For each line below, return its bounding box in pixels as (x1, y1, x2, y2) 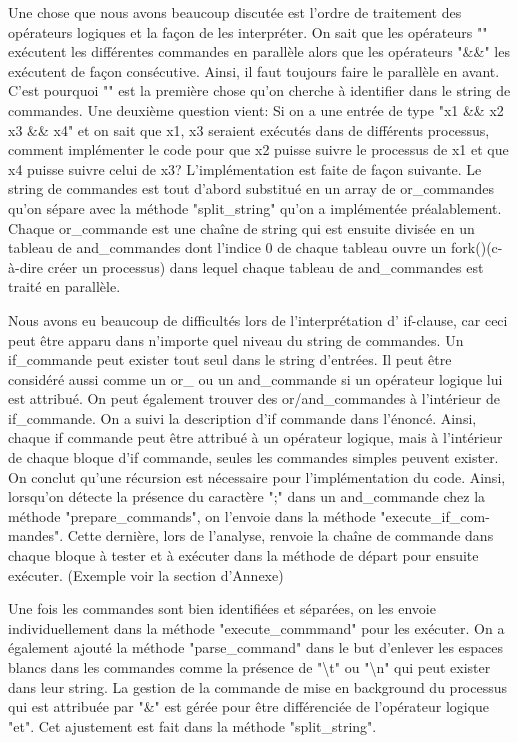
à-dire (8, 256, 44, 277)
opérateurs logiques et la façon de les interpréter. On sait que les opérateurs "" (8, 21, 488, 42)
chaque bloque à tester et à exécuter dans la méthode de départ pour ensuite (8, 545, 479, 566)
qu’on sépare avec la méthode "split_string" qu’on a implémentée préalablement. (8, 197, 502, 218)
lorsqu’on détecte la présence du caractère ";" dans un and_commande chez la (8, 486, 486, 507)
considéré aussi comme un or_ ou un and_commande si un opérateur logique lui (8, 368, 503, 389)
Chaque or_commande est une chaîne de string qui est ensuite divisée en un (8, 217, 475, 238)
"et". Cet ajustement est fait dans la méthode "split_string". (8, 715, 377, 736)
